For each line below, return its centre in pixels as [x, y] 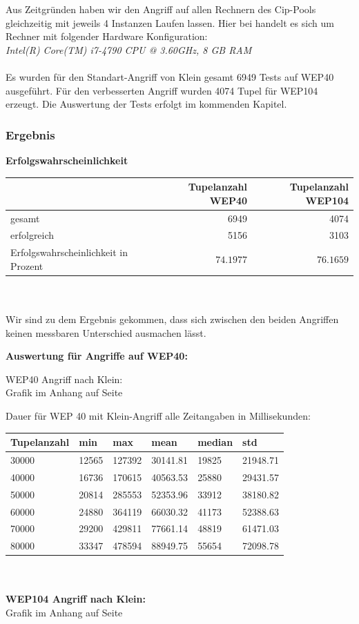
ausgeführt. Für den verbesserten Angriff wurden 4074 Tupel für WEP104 [162, 90]
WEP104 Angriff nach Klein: [76, 599]
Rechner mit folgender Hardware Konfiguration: [107, 36]
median [215, 442]
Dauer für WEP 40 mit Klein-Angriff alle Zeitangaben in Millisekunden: [158, 416]
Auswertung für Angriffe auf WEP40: [97, 356]
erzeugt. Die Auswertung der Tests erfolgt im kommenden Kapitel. [146, 104]
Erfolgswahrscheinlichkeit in [69, 252]
